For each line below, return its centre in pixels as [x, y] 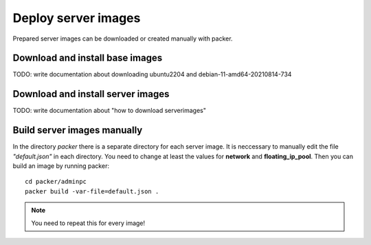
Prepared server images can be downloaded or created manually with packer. [123, 39]
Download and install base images [88, 58]
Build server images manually [78, 130]
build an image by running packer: [61, 166]
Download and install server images [91, 94]
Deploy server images [77, 18]
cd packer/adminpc [56, 182]
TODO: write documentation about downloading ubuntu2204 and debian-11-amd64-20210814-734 [152, 74]
